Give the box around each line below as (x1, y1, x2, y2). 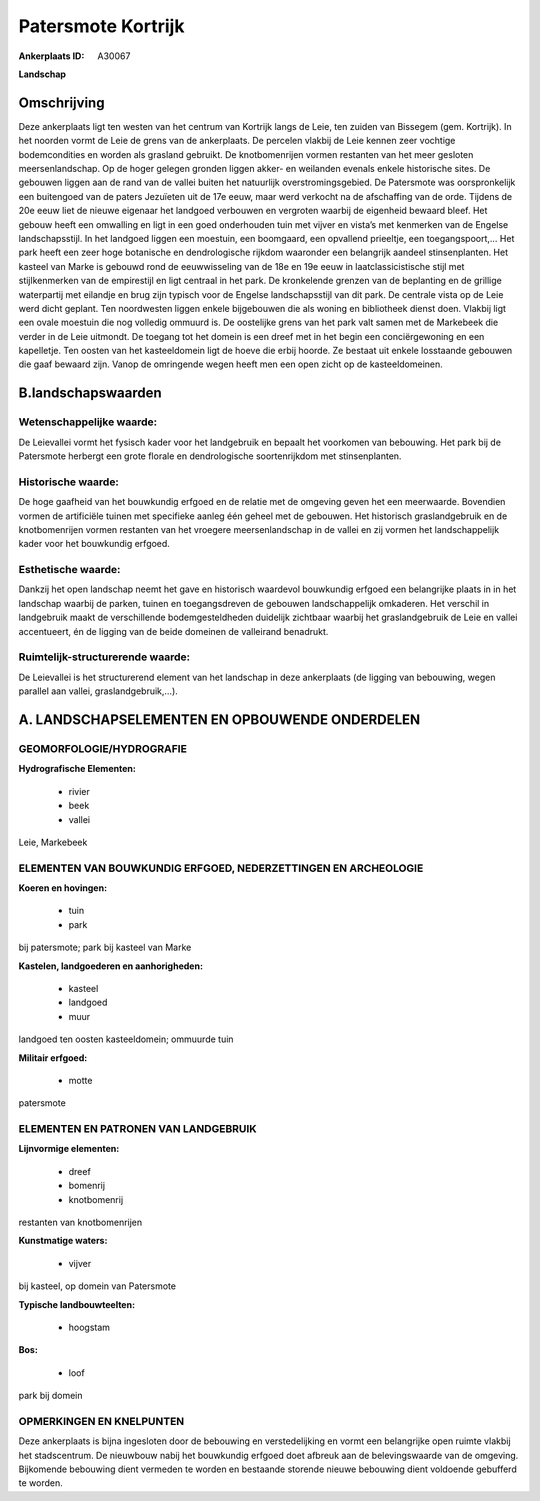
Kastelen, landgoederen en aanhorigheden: (18, 960, 204, 972)
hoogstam (68, 1321, 110, 1333)
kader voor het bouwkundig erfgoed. (18, 538, 170, 550)
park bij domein (18, 1390, 84, 1402)
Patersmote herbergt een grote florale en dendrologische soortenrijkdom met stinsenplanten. (18, 450, 402, 462)
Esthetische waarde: (18, 563, 121, 577)
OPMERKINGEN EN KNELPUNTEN (18, 1414, 185, 1428)
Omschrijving (18, 94, 105, 111)
